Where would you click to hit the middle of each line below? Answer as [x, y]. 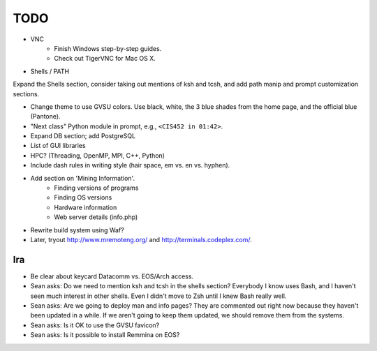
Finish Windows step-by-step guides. [108, 48]
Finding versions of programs [96, 188]
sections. [26, 94]
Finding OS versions [83, 197]
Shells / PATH [50, 71]
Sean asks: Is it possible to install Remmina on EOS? [105, 335]
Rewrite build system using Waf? [77, 230]
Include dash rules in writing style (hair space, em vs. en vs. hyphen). [130, 165]
